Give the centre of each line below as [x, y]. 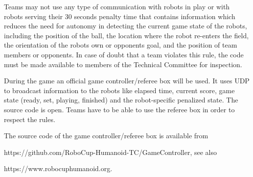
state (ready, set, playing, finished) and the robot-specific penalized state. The [121, 100]
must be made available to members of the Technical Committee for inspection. [123, 64]
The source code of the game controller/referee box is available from [106, 136]
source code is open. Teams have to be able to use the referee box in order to [119, 109]
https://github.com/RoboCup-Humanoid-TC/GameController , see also [111, 152]
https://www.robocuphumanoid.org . [58, 168]
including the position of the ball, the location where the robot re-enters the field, [126, 35]
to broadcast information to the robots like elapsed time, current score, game [119, 90]
